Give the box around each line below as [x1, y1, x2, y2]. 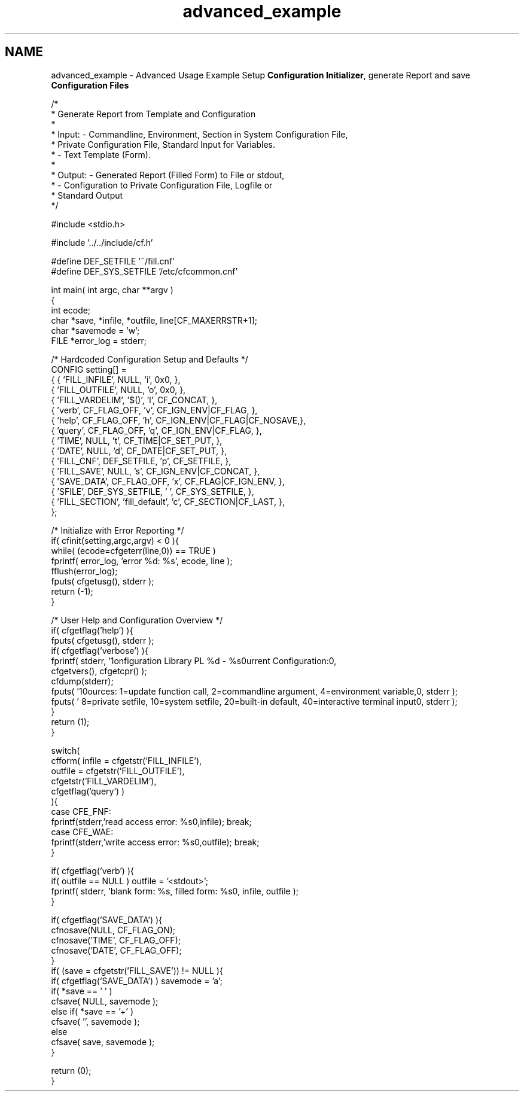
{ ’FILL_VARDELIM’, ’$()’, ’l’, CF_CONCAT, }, [51, 394, 218, 405]
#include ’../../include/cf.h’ [51, 237, 153, 248]
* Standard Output [51, 190, 123, 200]
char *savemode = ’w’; [51, 325, 140, 336]
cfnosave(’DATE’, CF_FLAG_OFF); [51, 945, 182, 955]
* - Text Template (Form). [51, 149, 151, 160]
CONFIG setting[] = [51, 364, 127, 375]
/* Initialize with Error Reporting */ [51, 525, 184, 535]
